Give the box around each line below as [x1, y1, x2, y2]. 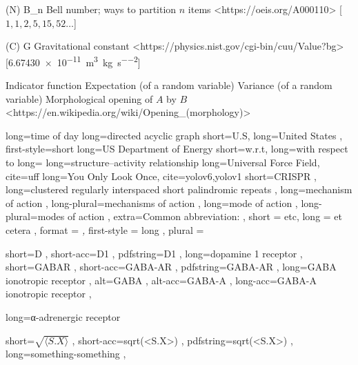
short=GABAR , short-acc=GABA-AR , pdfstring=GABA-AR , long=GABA [6, 259, 337, 274]
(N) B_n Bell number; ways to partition [6, 2, 177, 16]
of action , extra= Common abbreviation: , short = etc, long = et [67, 209, 343, 224]
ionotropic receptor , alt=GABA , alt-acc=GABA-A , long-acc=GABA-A [6, 273, 317, 287]
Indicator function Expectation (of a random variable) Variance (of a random [6, 78, 332, 92]
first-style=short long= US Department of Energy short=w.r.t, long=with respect [6, 141, 348, 156]
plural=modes [6, 209, 65, 224]
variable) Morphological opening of [6, 91, 153, 106]
